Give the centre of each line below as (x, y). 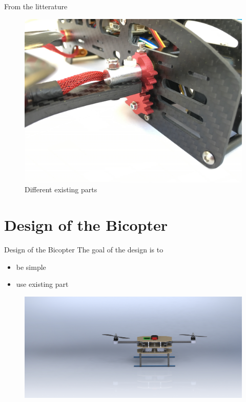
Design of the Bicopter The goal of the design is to (84, 249)
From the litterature (36, 6)
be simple (31, 267)
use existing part (42, 284)
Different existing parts (61, 189)
